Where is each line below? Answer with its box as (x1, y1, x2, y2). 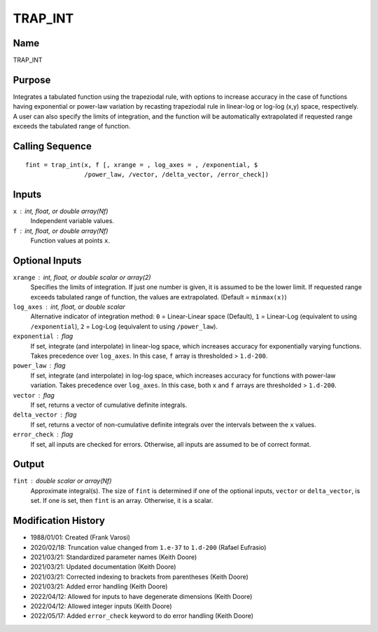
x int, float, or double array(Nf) (13, 207, 108, 215)
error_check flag (13, 430, 73, 438)
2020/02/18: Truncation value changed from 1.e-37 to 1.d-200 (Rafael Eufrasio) (30, 543, 267, 551)
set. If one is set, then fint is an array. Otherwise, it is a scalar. (30, 497, 213, 505)
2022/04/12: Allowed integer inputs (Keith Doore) (30, 602, 172, 610)
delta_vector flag (13, 410, 77, 419)
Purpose (13, 74, 51, 86)
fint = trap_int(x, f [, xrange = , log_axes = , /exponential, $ (25, 161, 258, 168)
